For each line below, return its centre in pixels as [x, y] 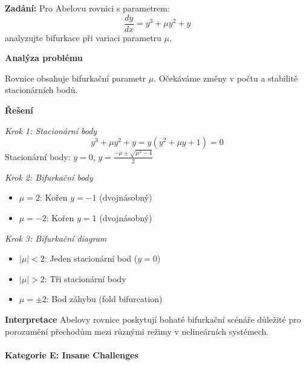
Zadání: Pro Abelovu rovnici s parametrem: [87, 8]
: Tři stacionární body [85, 278]
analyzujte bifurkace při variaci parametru [83, 37]
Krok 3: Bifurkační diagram [56, 238]
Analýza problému [44, 58]
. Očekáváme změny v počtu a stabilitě [226, 78]
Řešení [19, 110]
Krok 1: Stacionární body [51, 130]
